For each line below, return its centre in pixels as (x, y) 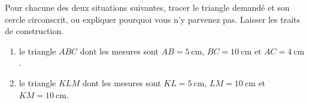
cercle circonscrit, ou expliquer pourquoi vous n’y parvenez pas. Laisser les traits (152, 19)
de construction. (34, 31)
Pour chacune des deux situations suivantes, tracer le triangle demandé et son (147, 7)
